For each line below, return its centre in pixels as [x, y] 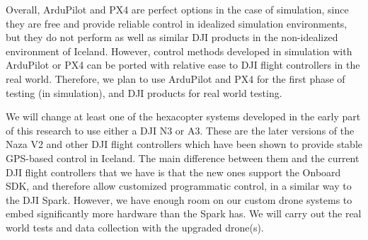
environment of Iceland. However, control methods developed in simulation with [179, 51]
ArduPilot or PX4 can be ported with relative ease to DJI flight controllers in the [183, 65]
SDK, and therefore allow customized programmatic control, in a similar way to [179, 186]
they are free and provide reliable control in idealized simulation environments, [177, 23]
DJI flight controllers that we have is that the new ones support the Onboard [173, 172]
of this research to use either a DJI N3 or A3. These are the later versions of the [180, 130]
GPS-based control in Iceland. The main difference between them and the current [183, 158]
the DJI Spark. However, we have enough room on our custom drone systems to [179, 199]
